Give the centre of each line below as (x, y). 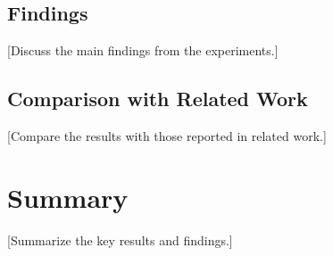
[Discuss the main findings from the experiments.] (143, 50)
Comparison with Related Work (158, 99)
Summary (68, 197)
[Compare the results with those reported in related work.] (167, 136)
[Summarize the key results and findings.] (120, 239)
